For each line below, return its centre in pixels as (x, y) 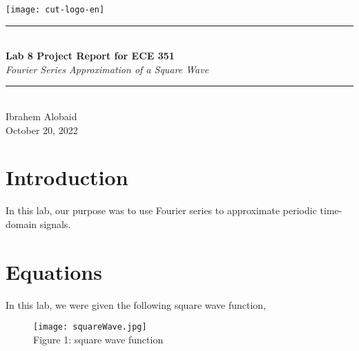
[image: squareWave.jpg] (90, 327)
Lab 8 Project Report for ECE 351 (90, 56)
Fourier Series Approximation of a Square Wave (107, 69)
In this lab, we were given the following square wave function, (136, 304)
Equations (54, 271)
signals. (55, 224)
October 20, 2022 (42, 130)
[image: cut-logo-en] (55, 10)
